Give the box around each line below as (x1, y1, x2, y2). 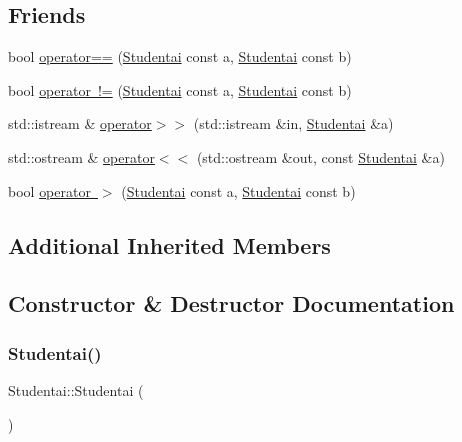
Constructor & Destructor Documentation (8, 288, 455, 319)
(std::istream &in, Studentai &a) (193, 113, 394, 134)
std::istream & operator (8, 113, 152, 134)
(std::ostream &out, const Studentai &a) (196, 146, 445, 167)
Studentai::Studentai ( (8, 379, 144, 400)
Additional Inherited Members (8, 229, 331, 260)
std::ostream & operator (8, 146, 155, 167)
